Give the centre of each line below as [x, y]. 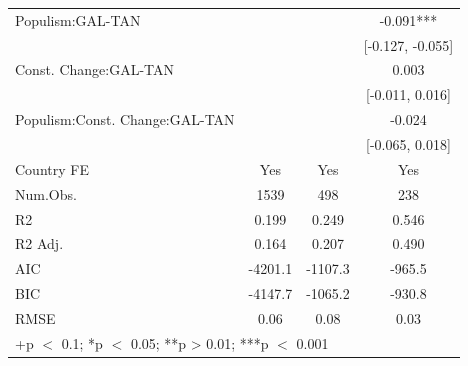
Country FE [52, 168]
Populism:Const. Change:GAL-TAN [125, 119]
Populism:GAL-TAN [78, 19]
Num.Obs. [46, 193]
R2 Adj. [39, 243]
